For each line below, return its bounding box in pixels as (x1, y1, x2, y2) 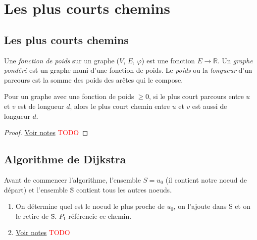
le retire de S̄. (15, 210, 57, 221)
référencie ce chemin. (68, 210, 132, 221)
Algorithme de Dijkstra (4, 151, 126, 167)
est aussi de (192, 100, 227, 111)
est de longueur (17, 100, 64, 111)
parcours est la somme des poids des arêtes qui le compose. (4, 74, 183, 85)
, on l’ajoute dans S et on (173, 201, 251, 211)
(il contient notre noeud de (165, 174, 247, 185)
